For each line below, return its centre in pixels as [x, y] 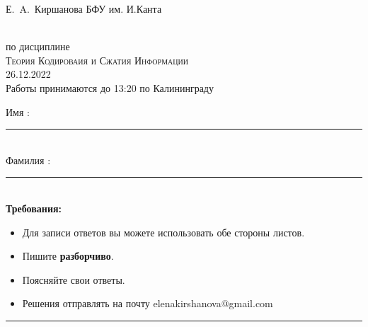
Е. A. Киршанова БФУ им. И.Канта [84, 8]
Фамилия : [28, 160]
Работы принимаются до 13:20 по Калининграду [110, 87]
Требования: [34, 208]
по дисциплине [38, 46]
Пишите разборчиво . [68, 256]
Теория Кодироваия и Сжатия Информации [97, 60]
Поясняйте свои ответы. [74, 279]
